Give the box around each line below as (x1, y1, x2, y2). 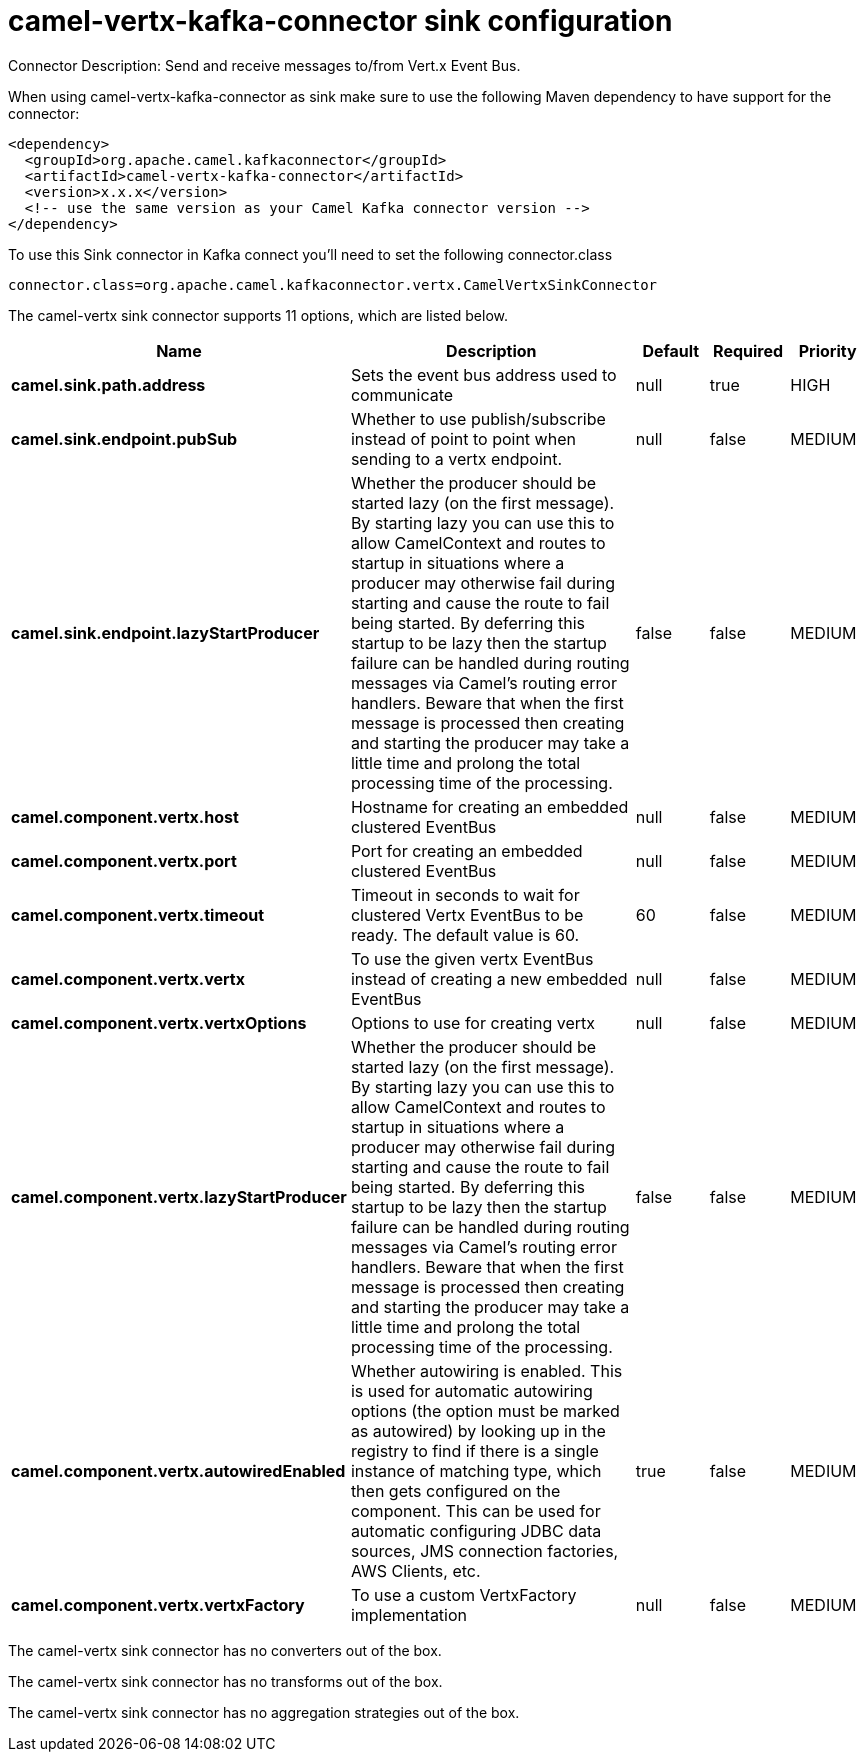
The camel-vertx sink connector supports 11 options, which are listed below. (8, 306, 508, 324)
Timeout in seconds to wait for (350, 884, 580, 905)
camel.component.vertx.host (11, 806, 239, 827)
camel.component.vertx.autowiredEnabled (11, 1460, 346, 1481)
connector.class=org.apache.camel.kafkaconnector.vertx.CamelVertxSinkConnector (8, 276, 658, 293)
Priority (798, 340, 857, 361)
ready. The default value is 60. (350, 924, 580, 945)
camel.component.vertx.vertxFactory (11, 1594, 305, 1615)
